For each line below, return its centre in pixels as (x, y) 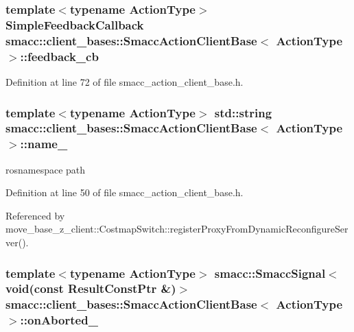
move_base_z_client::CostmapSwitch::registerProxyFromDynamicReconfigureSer (177, 229)
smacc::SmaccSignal (270, 273)
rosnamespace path (46, 169)
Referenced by (35, 215)
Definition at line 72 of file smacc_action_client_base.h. (125, 81)
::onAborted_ (59, 320)
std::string (243, 112)
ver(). (17, 242)
